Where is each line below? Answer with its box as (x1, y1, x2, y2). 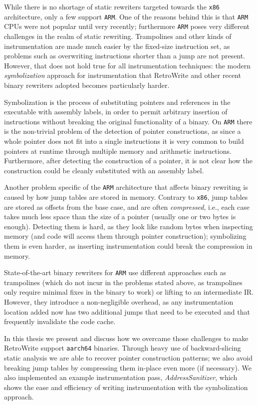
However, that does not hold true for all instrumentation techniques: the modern (4, 60, 251, 70)
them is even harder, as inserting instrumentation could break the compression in (4, 241, 253, 251)
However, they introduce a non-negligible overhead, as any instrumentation (4, 297, 234, 307)
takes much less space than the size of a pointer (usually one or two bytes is (4, 211, 236, 222)
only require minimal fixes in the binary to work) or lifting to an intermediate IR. (4, 287, 254, 297)
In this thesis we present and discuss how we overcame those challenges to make (4, 333, 249, 343)
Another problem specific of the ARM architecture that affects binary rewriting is (4, 182, 248, 192)
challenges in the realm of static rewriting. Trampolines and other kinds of (4, 30, 232, 41)
